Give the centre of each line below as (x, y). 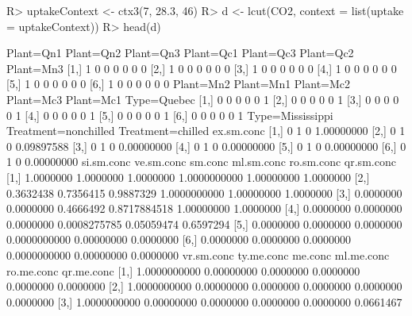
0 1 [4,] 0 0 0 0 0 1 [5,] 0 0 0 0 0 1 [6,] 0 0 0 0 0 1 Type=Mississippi (170, 115)
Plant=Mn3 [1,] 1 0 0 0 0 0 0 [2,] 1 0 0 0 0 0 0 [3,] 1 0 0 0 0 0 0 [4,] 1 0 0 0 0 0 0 (202, 68)
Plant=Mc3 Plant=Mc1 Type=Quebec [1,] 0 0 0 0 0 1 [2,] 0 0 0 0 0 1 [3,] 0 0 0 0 (203, 99)
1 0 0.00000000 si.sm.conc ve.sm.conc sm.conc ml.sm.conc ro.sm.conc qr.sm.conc (201, 162)
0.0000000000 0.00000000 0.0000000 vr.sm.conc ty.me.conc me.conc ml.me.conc (198, 254)
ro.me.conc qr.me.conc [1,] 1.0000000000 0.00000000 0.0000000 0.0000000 (183, 270)
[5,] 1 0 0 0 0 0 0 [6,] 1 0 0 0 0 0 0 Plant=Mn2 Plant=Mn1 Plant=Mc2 (179, 84)
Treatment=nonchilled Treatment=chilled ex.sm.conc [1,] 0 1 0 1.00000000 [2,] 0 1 (206, 131)
